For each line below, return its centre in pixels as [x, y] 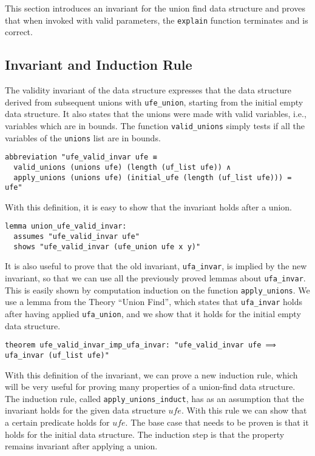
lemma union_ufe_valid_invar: [66, 226]
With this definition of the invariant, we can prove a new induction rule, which [151, 374]
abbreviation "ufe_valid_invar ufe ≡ [81, 157]
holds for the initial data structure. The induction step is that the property [145, 434]
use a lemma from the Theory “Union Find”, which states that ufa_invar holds [154, 302]
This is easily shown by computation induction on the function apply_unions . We [157, 290]
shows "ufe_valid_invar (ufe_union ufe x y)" [107, 246]
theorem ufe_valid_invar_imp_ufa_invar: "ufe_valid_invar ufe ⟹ [141, 345]
